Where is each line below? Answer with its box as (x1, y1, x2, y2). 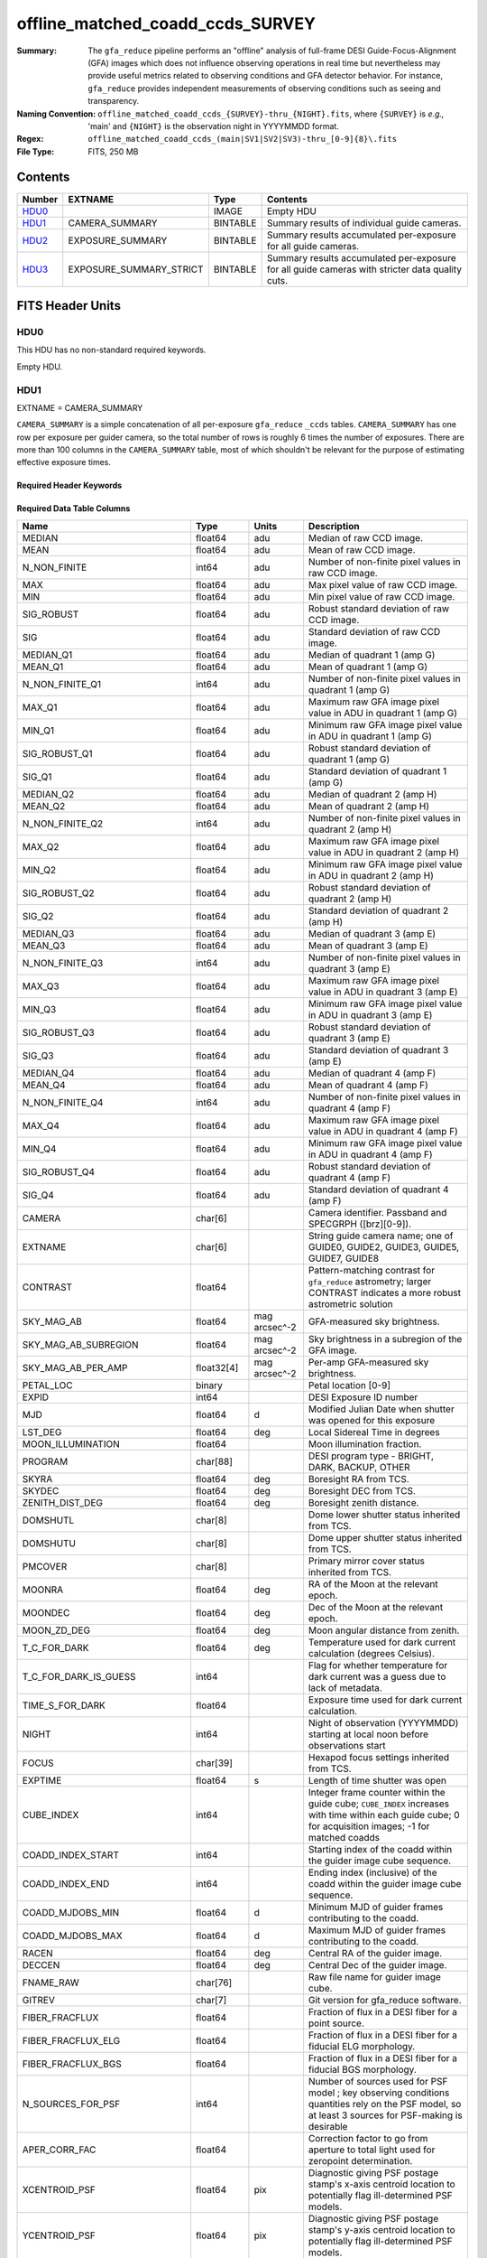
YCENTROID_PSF (22, 2229, 96, 2242)
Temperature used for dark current (308, 1636, 456, 1648)
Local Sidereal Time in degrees (308, 1425, 441, 1438)
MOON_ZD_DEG (22, 1624, 90, 1637)
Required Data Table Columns (16, 503, 131, 514)
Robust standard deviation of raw (308, 602, 450, 614)
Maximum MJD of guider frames (308, 1924, 446, 1936)
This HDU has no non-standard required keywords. (16, 344, 207, 356)
